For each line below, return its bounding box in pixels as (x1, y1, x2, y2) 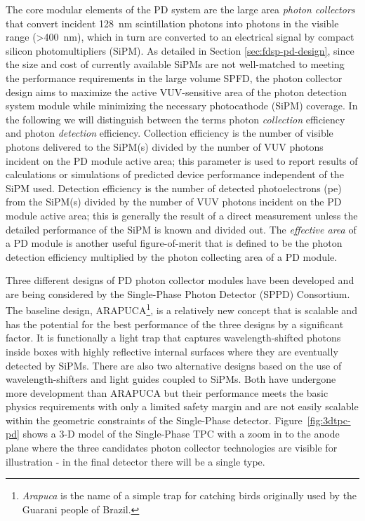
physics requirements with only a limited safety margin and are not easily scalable (6, 399, 359, 414)
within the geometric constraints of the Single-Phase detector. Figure (6, 412, 303, 427)
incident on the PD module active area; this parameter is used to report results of (6, 153, 358, 168)
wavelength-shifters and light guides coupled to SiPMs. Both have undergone (6, 372, 336, 386)
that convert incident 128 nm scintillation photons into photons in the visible (6, 15, 339, 30)
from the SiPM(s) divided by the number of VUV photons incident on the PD (6, 194, 342, 209)
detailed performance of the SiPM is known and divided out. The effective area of (6, 222, 357, 236)
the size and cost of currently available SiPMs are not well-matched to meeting (6, 57, 345, 72)
